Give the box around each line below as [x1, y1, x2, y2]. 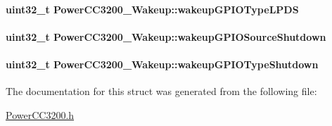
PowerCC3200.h [6, 107, 75, 122]
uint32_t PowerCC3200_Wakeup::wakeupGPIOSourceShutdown [6, 29, 326, 44]
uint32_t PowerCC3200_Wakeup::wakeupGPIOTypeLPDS [6, 1, 299, 16]
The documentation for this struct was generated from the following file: [6, 84, 317, 99]
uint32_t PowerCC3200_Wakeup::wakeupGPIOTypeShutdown [6, 56, 319, 71]
